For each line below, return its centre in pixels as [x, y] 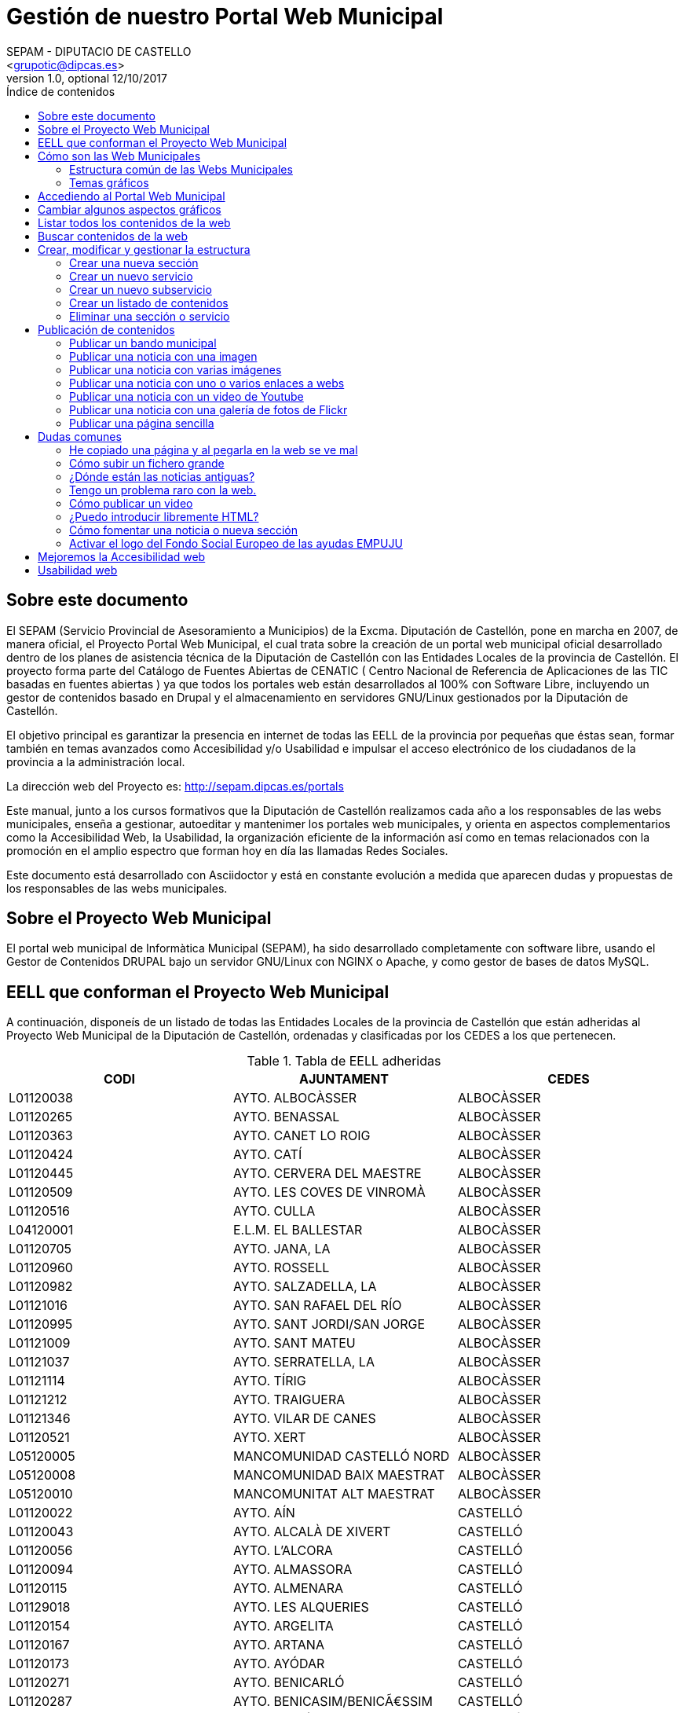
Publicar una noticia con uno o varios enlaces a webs [207, 383]
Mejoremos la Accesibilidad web [122, 556]
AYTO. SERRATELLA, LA [304, 1362]
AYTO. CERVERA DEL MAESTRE [327, 1174]
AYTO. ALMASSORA [293, 1570]
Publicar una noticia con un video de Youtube [187, 396]
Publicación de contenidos [106, 329]
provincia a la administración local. [96, 761]
